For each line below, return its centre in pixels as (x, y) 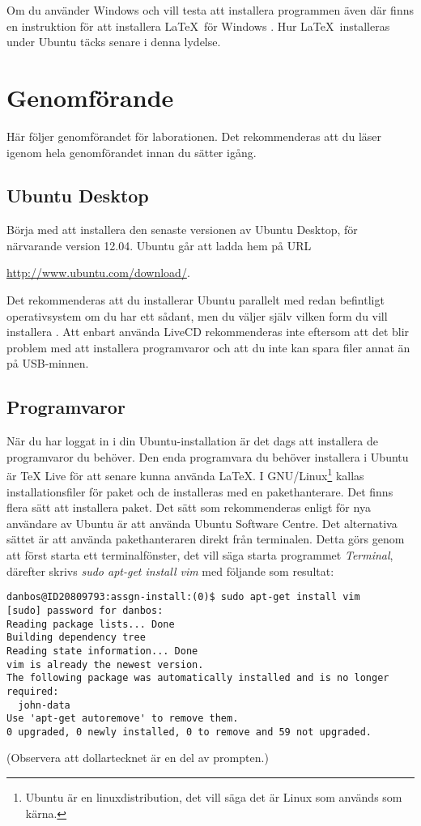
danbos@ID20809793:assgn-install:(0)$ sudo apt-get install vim (183, 597)
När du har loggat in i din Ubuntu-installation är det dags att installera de (192, 441)
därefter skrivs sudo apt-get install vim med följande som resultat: (170, 571)
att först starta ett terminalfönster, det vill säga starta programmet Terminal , (200, 555)
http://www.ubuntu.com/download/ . (98, 272)
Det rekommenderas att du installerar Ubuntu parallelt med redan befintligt (196, 300)
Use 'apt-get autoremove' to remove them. (123, 719)
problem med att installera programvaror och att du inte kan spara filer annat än (208, 347)
